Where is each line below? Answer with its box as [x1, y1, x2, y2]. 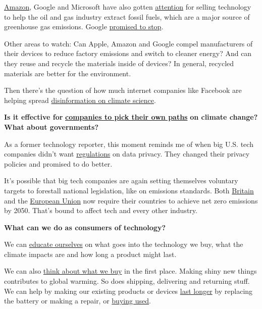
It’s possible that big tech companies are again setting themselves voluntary [4, 175, 238, 186]
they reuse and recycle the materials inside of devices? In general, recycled [4, 58, 234, 68]
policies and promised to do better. [4, 158, 113, 169]
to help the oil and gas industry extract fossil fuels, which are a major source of [4, 11, 250, 22]
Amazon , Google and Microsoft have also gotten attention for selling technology [4, 2, 251, 12]
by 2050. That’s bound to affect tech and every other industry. [4, 205, 197, 216]
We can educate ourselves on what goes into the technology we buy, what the [4, 239, 243, 249]
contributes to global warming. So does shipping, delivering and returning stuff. [4, 276, 250, 286]
